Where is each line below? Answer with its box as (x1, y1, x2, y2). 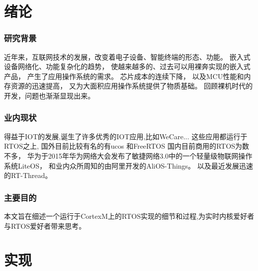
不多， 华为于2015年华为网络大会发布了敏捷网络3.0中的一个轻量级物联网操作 (4, 150, 253, 161)
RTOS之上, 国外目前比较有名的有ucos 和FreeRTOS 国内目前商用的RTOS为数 (4, 141, 250, 151)
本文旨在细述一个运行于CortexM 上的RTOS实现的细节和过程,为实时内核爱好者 (4, 210, 255, 221)
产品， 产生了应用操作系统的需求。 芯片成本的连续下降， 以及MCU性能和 (4, 71, 244, 81)
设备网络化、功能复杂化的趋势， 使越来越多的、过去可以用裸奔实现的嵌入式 (4, 61, 251, 72)
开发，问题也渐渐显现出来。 (4, 90, 95, 100)
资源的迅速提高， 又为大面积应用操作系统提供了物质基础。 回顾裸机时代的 (10, 81, 253, 91)
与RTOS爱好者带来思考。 (4, 220, 86, 231)
